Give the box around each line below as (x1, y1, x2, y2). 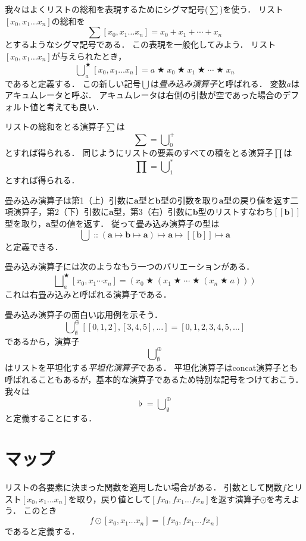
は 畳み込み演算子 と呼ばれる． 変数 (150, 77, 287, 89)
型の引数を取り (160, 193, 219, 206)
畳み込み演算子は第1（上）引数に (5, 193, 134, 206)
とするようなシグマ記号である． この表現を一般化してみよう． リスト (5, 38, 276, 51)
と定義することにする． (5, 411, 97, 424)
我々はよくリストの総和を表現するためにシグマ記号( (5, 3, 208, 15)
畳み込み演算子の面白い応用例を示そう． (5, 308, 163, 320)
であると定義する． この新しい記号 (5, 77, 141, 89)
